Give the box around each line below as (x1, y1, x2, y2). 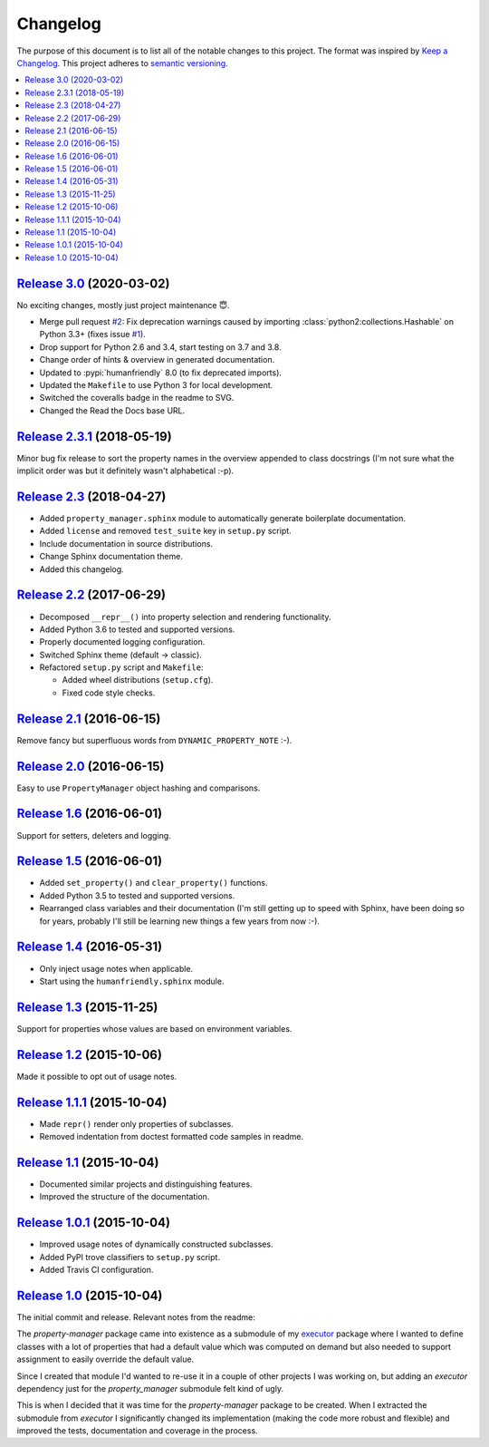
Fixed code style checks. (62, 687, 156, 698)
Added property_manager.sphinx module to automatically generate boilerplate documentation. (39, 513, 407, 524)
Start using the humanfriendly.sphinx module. (39, 976, 225, 986)
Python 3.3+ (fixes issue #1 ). (39, 329, 147, 340)
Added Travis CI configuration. (39, 1265, 154, 1276)
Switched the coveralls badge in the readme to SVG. (39, 393, 235, 403)
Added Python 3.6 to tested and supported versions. (39, 624, 235, 635)
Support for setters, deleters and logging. (16, 830, 171, 840)
